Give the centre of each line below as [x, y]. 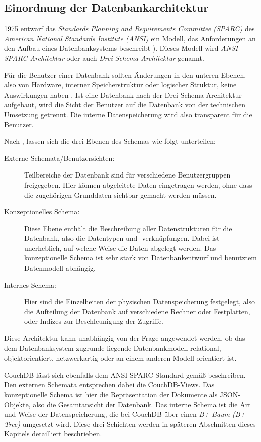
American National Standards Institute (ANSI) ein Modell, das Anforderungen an [130, 38]
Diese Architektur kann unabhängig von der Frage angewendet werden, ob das [125, 338]
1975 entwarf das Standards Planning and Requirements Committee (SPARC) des [129, 28]
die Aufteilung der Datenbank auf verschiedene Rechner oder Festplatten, [137, 311]
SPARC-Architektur [34, 58]
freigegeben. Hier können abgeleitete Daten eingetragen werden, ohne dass [138, 184]
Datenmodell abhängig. [60, 268]
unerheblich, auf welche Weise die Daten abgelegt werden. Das [120, 248]
